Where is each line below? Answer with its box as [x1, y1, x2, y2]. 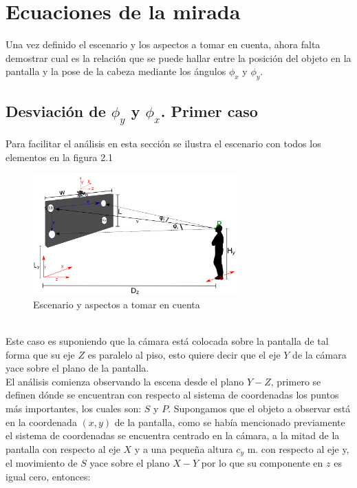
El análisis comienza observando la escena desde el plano [6, 374, 244, 388]
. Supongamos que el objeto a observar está [168, 401, 351, 415]
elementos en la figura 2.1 [6, 149, 113, 164]
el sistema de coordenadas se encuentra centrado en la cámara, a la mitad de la [6, 428, 340, 443]
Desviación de [6, 100, 106, 121]
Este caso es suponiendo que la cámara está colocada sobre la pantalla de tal [6, 334, 329, 348]
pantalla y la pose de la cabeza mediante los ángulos [6, 64, 226, 78]
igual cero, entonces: [6, 469, 91, 483]
